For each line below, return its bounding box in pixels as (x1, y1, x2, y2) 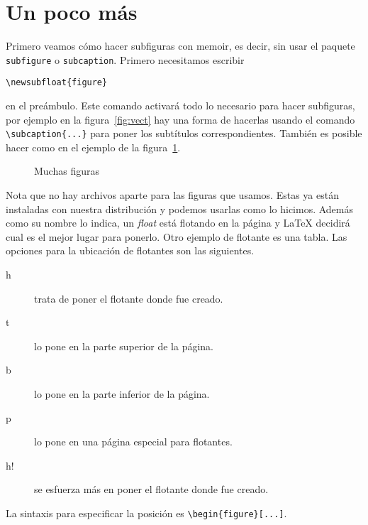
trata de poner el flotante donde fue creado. (34, 291, 223, 305)
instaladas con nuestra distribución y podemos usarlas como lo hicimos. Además (6, 201, 354, 216)
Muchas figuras (34, 163, 99, 178)
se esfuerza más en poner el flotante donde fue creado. (34, 482, 269, 497)
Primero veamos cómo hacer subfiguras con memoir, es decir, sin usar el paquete (6, 38, 355, 53)
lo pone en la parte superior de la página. (34, 338, 213, 353)
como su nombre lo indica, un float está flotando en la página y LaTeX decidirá (6, 215, 350, 230)
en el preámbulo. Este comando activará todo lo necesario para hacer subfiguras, (6, 98, 355, 113)
